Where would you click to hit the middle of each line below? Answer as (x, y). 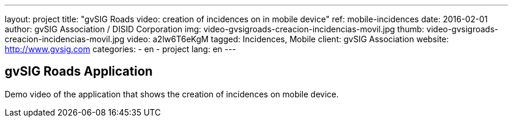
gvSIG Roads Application (79, 72)
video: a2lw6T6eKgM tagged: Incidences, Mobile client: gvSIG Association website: (288, 39)
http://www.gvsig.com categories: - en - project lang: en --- (120, 49)
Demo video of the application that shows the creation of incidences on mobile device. (172, 94)
